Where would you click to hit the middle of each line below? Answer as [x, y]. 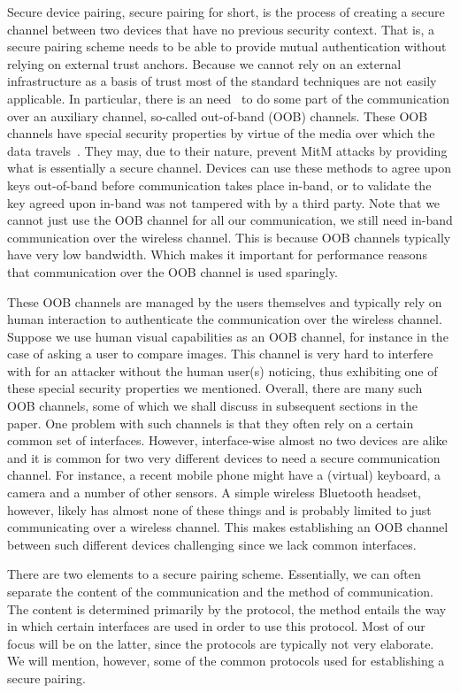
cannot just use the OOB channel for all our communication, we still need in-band [230, 220]
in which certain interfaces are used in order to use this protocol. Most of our [216, 626]
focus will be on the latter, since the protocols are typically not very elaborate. [221, 643]
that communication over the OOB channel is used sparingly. [172, 271]
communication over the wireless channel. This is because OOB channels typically [229, 237]
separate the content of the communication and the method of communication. [220, 591]
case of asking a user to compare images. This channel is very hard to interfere [220, 354]
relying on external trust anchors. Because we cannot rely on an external [204, 63]
